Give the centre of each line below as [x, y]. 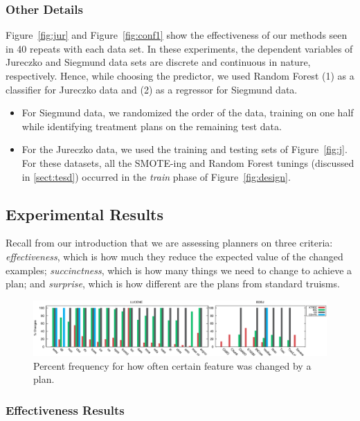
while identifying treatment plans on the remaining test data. [152, 126]
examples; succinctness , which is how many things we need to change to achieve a [179, 270]
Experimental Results [84, 214]
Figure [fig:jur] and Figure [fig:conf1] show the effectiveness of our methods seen [177, 35]
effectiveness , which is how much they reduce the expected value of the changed [174, 256]
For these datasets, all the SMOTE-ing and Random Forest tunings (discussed [188, 162]
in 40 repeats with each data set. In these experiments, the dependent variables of [179, 48]
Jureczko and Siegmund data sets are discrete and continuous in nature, [158, 62]
